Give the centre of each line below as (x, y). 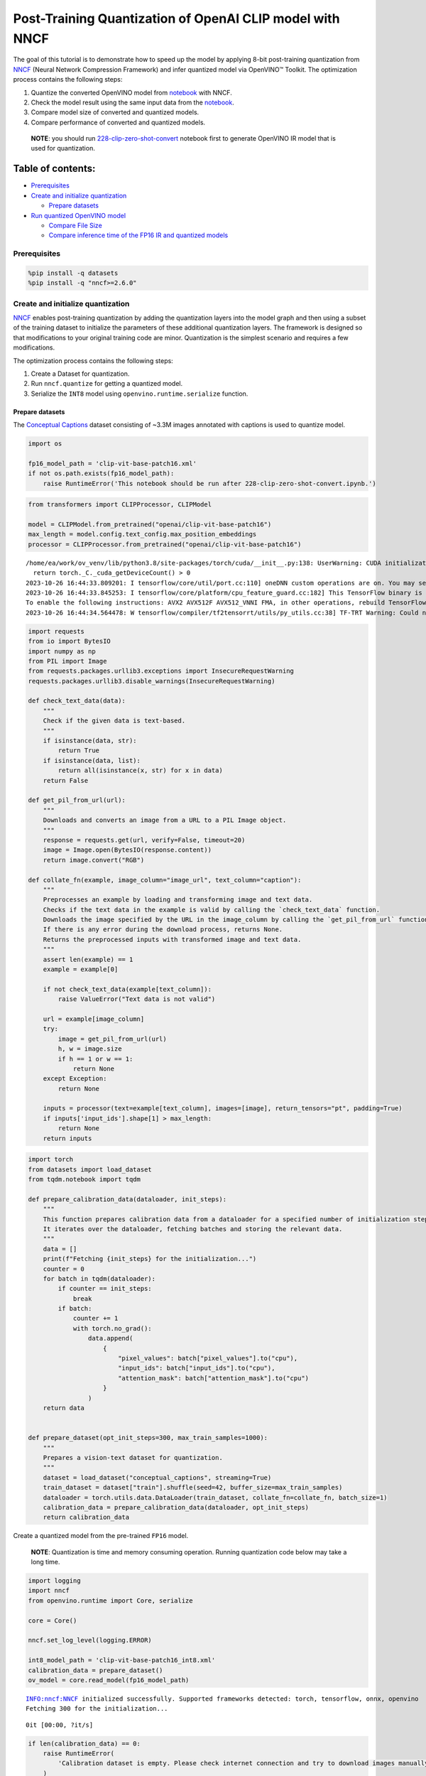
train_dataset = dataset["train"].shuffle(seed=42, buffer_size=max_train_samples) (193, 1488)
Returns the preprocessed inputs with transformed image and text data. (172, 939)
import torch (51, 1159)
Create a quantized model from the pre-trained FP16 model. (101, 1536)
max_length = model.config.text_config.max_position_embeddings (142, 534)
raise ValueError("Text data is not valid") (137, 999)
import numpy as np (62, 651)
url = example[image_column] (94, 1019)
